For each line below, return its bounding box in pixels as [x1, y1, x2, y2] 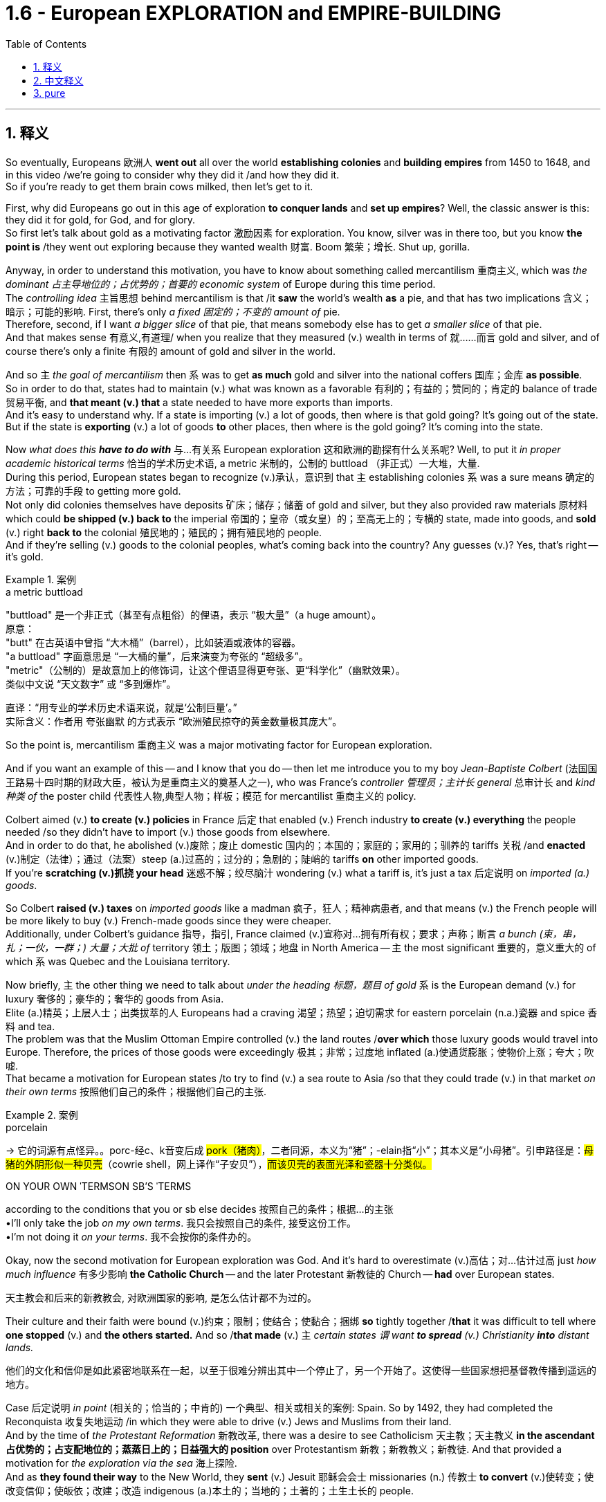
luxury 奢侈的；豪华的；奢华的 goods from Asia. [6, 992, 224, 1005]
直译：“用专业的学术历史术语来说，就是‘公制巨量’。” [6, 701, 237, 713]
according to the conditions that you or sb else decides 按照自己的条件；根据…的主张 [6, 1202, 394, 1215]
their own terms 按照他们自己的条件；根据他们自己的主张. [6, 1085, 267, 1097]
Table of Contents [6, 37, 87, 50]
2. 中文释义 [33, 74, 84, 86]
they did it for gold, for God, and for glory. [6, 213, 196, 226]
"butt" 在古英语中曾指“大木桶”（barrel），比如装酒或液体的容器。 [6, 636, 301, 648]
